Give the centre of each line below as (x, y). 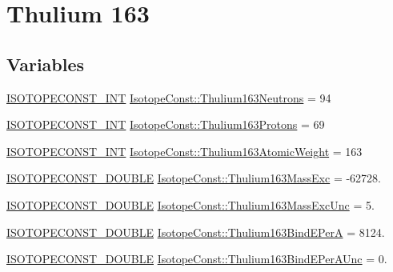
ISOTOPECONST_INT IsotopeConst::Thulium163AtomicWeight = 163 (184, 151)
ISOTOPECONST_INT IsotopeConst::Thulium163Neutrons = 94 (169, 97)
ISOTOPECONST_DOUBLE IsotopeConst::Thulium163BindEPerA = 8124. (196, 232)
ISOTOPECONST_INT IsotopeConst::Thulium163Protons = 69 (166, 124)
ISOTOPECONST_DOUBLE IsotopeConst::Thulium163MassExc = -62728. (194, 178)
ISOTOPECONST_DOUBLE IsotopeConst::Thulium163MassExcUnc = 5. (190, 204)
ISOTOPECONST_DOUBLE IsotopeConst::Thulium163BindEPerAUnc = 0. (197, 259)
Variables (46, 64)
